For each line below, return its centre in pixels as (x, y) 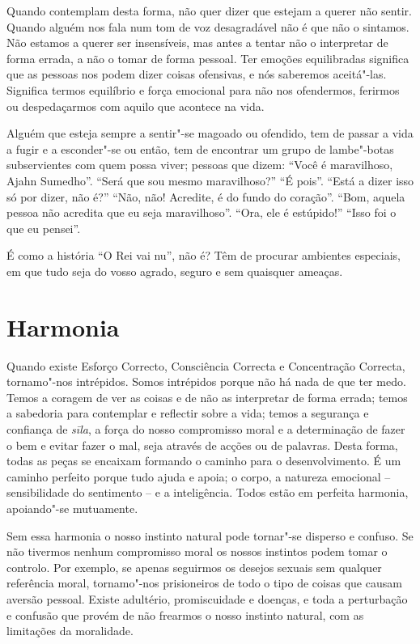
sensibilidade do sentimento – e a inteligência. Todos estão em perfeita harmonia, (208, 492)
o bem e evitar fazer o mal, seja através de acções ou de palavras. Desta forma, (202, 445)
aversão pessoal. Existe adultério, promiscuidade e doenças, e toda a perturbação (207, 598)
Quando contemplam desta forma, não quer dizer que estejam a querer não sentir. (209, 11)
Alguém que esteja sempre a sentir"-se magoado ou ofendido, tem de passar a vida (210, 133)
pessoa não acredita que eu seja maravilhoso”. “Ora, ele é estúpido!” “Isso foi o (202, 212)
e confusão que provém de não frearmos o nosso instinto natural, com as (185, 614)
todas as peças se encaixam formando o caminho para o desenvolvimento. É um (204, 461)
